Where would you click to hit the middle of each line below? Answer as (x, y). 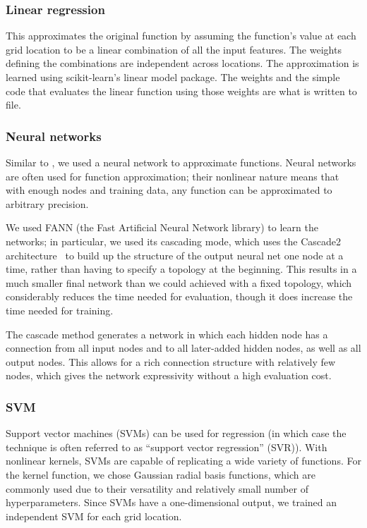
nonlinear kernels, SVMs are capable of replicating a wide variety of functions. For (183, 461)
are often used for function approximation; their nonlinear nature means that (173, 176)
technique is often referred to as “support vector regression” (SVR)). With (167, 447)
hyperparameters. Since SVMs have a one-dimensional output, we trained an (172, 502)
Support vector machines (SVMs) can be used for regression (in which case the (176, 433)
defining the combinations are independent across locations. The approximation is (182, 63)
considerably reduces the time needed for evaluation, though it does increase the (179, 296)
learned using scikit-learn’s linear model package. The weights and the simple (173, 77)
